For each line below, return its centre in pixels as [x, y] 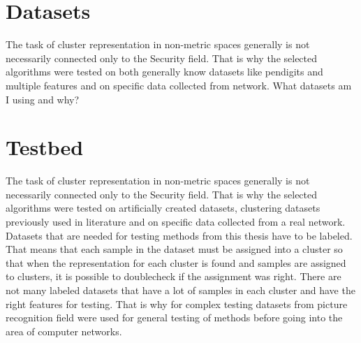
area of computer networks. [64, 331]
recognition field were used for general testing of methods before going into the [174, 318]
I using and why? [43, 99]
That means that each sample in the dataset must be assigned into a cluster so [174, 249]
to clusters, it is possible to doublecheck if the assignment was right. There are [174, 276]
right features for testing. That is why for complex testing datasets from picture [177, 304]
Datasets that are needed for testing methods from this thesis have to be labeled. [179, 235]
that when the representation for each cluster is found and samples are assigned [176, 262]
